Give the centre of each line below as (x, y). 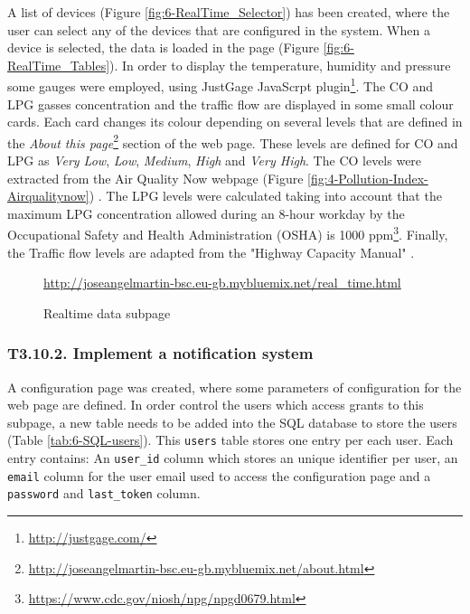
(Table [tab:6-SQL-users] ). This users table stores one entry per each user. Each (230, 440)
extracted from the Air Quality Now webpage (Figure (155, 178)
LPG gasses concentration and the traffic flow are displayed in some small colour (230, 104)
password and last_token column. (104, 493)
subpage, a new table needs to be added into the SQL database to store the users (232, 422)
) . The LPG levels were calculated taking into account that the (265, 196)
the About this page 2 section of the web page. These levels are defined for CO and (233, 141)
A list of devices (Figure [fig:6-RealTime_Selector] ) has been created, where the (229, 12)
